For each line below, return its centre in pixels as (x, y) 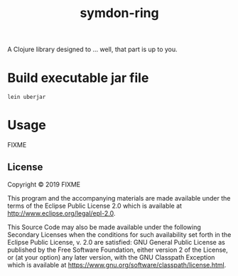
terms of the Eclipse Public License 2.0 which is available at (95, 206)
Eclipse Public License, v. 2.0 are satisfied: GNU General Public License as (116, 242)
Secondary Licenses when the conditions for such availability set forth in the (119, 234)
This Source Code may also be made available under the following (104, 227)
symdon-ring (119, 13)
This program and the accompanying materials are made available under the (119, 198)
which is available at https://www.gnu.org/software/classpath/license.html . (117, 265)
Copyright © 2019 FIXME (44, 184)
